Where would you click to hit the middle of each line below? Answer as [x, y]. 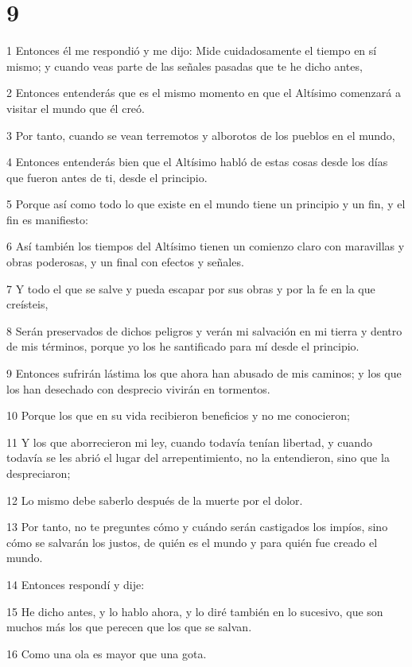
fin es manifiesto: [47, 219]
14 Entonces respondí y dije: [76, 584]
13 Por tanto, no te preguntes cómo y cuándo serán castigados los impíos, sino [197, 527]
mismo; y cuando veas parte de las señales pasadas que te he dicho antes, [185, 66]
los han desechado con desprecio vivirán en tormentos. [138, 388]
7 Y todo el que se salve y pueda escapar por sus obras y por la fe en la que [191, 288]
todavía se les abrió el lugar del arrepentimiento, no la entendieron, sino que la [198, 458]
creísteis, [27, 304]
